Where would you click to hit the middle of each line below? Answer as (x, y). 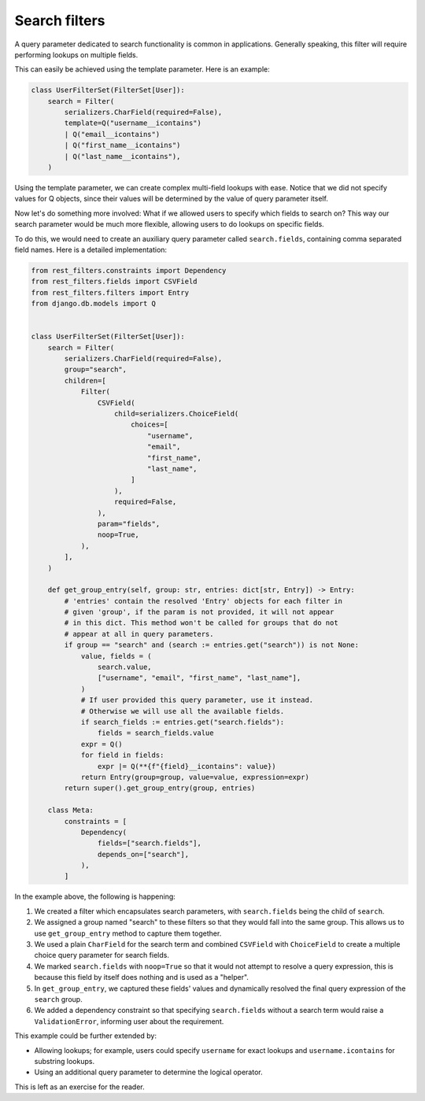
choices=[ (149, 425)
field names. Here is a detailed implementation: (91, 249)
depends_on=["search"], (143, 854)
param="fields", (129, 524)
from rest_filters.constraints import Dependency (129, 270)
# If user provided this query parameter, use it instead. (197, 700)
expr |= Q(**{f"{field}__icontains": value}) (187, 766)
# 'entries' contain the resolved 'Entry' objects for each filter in (203, 601)
